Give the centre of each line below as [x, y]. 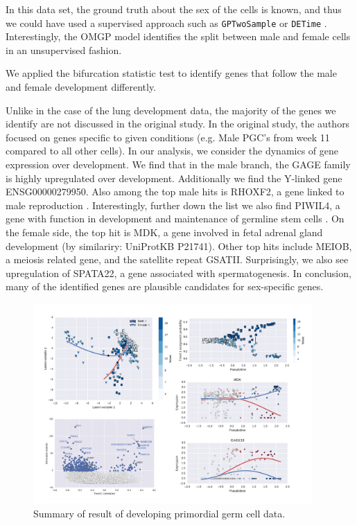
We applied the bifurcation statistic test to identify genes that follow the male [171, 73]
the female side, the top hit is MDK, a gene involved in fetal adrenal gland [164, 232]
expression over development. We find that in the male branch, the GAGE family [178, 164]
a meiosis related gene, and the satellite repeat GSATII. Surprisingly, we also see [177, 259]
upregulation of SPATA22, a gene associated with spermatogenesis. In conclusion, [178, 273]
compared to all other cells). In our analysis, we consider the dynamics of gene [172, 151]
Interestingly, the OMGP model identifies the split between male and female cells [178, 36]
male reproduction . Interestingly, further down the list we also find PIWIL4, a [173, 205]
